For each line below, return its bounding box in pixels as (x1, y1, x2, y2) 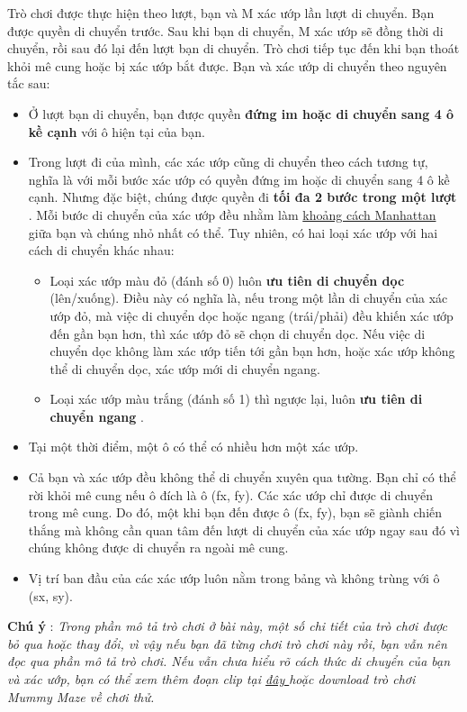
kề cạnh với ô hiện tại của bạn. (28, 122, 205, 141)
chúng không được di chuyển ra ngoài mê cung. (28, 538, 289, 557)
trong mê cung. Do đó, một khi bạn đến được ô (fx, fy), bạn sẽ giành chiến (28, 503, 443, 522)
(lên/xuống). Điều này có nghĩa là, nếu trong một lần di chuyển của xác (49, 288, 448, 307)
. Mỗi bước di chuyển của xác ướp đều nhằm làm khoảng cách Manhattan (28, 205, 436, 224)
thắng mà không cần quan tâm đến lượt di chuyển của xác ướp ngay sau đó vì (28, 520, 461, 539)
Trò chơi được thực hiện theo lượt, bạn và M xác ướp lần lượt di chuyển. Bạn (7, 4, 435, 22)
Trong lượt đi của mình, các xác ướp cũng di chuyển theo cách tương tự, (28, 152, 428, 171)
